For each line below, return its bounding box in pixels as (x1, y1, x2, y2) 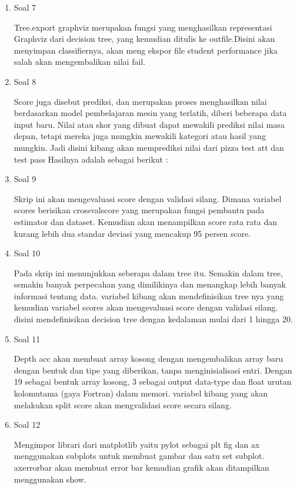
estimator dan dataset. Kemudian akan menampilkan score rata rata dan (14, 215, 278, 227)
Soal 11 (14, 332, 41, 345)
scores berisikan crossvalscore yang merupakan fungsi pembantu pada (14, 204, 265, 216)
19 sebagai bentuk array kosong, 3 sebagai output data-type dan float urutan (14, 375, 292, 388)
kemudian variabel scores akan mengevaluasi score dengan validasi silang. (14, 301, 278, 313)
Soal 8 (14, 75, 36, 87)
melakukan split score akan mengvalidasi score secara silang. (14, 398, 232, 411)
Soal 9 (14, 173, 36, 185)
